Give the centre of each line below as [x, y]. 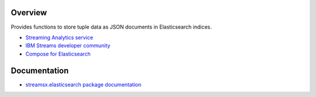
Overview [29, 13]
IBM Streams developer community [68, 46]
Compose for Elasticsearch [58, 54]
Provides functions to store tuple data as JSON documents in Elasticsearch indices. [111, 27]
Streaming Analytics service [59, 37]
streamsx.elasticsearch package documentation [83, 84]
